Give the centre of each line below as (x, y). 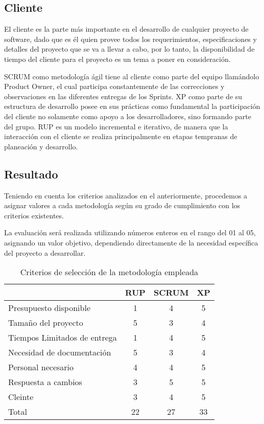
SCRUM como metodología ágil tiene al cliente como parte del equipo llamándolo (132, 76)
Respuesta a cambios (45, 382)
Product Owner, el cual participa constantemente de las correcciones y (114, 86)
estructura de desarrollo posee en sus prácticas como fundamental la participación (132, 106)
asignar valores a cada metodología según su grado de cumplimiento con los (122, 205)
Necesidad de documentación (60, 352)
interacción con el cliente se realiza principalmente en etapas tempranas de (121, 136)
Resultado (31, 174)
